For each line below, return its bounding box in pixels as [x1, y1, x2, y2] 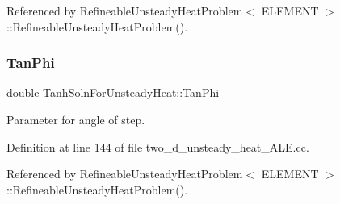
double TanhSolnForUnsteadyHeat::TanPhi [6, 84, 220, 101]
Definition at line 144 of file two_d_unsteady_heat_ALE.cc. [6, 138, 309, 155]
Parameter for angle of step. [6, 111, 145, 127]
